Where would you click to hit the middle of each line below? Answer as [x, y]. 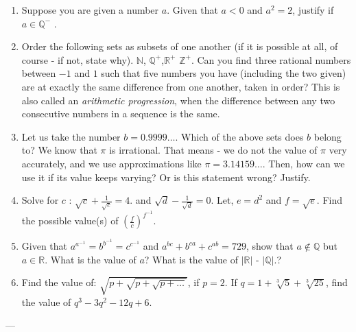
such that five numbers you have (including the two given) [224, 73]
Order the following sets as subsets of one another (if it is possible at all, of [180, 46]
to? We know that [59, 150]
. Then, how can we [304, 163]
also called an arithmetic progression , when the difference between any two [178, 100]
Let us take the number [71, 136]
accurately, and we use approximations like [111, 163]
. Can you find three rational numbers [271, 59]
